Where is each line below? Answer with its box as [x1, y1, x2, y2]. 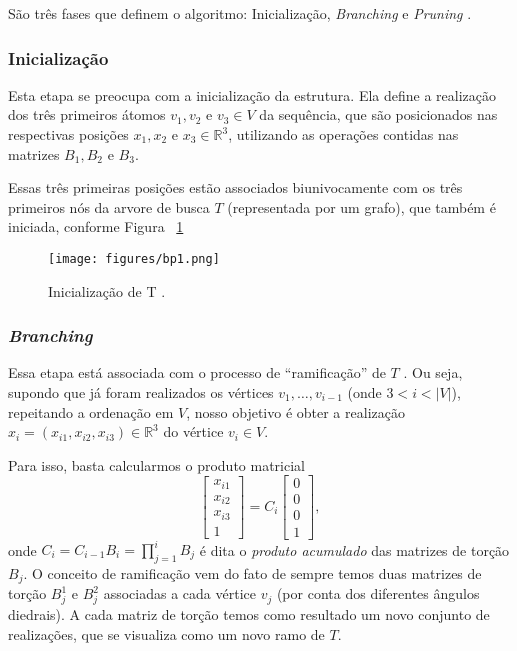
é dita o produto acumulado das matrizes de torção [199, 539, 510, 560]
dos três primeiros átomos [8, 104, 166, 125]
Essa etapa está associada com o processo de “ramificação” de [8, 362, 386, 383]
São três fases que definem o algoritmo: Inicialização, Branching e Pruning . [8, 3, 472, 23]
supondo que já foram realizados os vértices [8, 382, 274, 403]
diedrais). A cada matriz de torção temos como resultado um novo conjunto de [8, 604, 490, 625]
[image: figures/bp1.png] [48, 251, 220, 266]
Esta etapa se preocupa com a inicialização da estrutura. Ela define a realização [8, 84, 497, 105]
